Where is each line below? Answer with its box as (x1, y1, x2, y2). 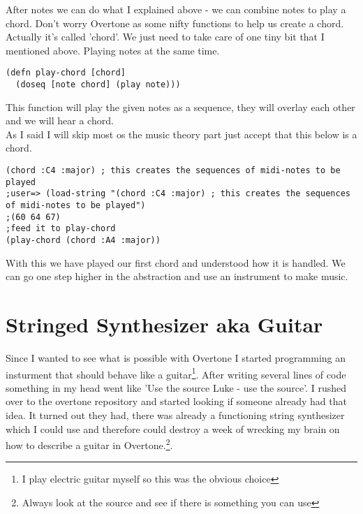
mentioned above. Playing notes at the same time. (6, 43, 220, 57)
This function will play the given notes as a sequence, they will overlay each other (6, 99, 355, 114)
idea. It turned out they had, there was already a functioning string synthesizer (6, 408, 345, 422)
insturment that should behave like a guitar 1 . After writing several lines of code (6, 365, 346, 381)
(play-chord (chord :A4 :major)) (6, 235, 161, 245)
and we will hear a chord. (6, 113, 114, 128)
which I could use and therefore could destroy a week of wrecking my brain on (6, 421, 340, 436)
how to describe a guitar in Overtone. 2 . (6, 436, 173, 452)
